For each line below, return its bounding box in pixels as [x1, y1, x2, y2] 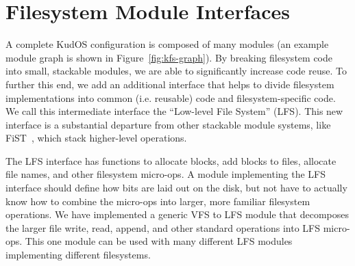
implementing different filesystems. [5, 248, 151, 262]
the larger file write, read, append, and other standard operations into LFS [5, 220, 320, 235]
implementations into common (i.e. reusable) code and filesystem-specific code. [5, 90, 336, 105]
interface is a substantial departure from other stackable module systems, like [5, 117, 331, 131]
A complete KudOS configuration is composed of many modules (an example [5, 37, 329, 51]
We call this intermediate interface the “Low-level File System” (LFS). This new [5, 104, 343, 118]
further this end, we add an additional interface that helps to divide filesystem [5, 77, 334, 91]
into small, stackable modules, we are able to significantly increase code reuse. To [5, 64, 347, 78]
